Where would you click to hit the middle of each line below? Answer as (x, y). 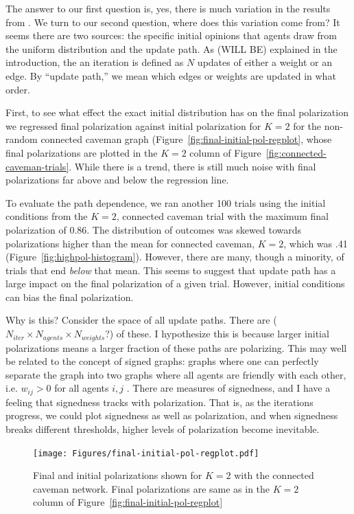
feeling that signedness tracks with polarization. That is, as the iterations (160, 402)
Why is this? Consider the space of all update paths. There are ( (141, 320)
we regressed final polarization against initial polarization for (133, 125)
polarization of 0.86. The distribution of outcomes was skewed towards (153, 229)
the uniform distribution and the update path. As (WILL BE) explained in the (172, 48)
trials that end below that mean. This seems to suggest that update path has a (171, 270)
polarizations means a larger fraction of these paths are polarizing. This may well (176, 347)
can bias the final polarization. (70, 297)
